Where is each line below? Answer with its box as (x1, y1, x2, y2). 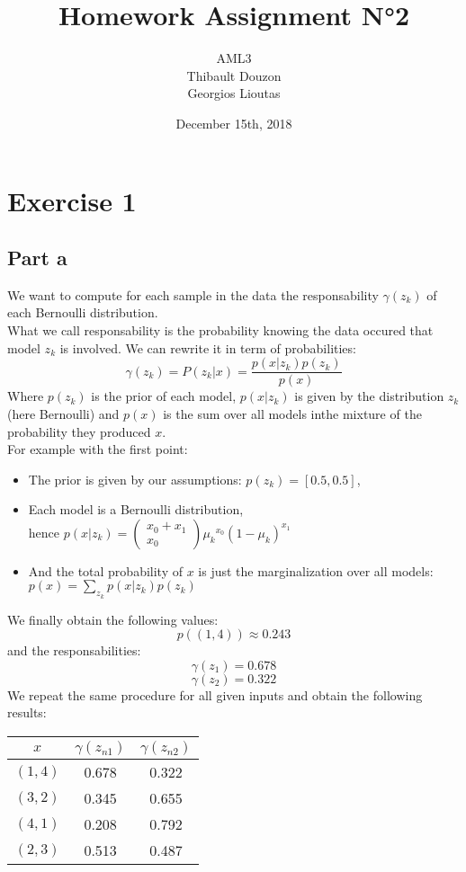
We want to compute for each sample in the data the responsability (7, 285, 379, 304)
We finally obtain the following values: (7, 610, 219, 628)
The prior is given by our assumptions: (28, 469, 242, 488)
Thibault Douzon (186, 66, 282, 85)
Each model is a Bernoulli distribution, (28, 500, 244, 519)
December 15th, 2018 (175, 113, 292, 132)
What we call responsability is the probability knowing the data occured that (7, 321, 434, 340)
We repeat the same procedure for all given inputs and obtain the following (7, 685, 423, 704)
